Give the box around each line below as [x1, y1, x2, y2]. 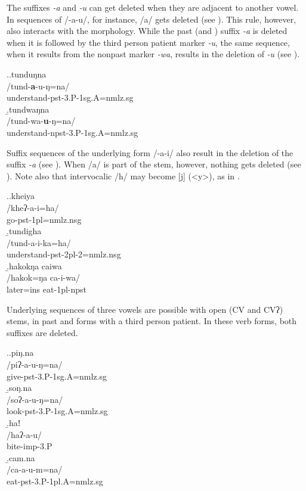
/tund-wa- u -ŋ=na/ [7, 114, 76, 127]
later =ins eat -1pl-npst [7, 283, 86, 296]
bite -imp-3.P [7, 440, 52, 452]
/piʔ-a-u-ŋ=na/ [7, 358, 63, 371]
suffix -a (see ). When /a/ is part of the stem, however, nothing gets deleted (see [7, 158, 301, 170]
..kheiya [7, 189, 35, 202]
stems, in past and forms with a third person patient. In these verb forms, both [7, 315, 297, 327]
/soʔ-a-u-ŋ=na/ [7, 393, 63, 405]
